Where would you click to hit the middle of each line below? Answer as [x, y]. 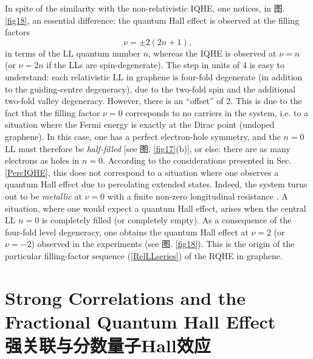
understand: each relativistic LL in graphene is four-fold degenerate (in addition [154, 76]
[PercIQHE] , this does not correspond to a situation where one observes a [142, 172]
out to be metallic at [43, 196]
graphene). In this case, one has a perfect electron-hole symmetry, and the [143, 136]
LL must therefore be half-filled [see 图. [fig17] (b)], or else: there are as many [148, 148]
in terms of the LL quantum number [73, 53]
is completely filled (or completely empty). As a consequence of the [167, 220]
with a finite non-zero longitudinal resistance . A [198, 196]
